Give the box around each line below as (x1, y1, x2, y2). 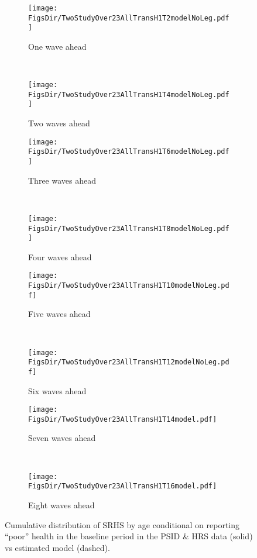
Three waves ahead (28, 174, 96, 186)
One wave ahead (28, 40, 87, 52)
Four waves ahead (28, 250, 92, 263)
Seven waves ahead (28, 432, 96, 444)
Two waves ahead (28, 117, 90, 129)
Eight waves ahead (28, 498, 95, 511)
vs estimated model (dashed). (5, 541, 110, 553)
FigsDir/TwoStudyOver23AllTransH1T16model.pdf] (28, 482, 217, 491)
